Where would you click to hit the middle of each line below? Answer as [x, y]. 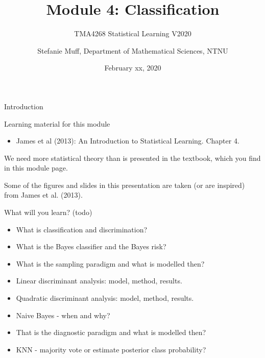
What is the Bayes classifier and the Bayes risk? [91, 246]
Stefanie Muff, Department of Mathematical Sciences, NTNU [133, 50]
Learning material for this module [57, 123]
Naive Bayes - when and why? [63, 315]
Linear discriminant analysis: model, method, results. [99, 281]
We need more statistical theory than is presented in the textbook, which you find [132, 158]
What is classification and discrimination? [82, 229]
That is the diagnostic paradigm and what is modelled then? [111, 332]
